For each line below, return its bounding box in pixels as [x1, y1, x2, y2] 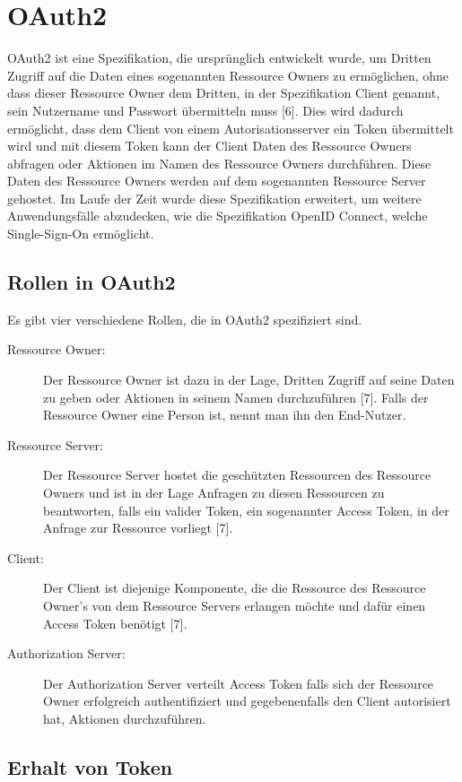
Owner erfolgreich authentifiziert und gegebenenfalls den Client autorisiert [43, 691, 451, 710]
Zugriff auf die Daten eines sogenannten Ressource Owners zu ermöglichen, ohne [7, 65, 449, 84]
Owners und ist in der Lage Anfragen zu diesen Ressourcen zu [43, 483, 385, 502]
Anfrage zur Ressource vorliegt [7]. [43, 518, 233, 537]
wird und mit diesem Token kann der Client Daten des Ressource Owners [7, 136, 412, 155]
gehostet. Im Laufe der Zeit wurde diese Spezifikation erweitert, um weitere [7, 188, 422, 207]
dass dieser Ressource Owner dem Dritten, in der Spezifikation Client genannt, [7, 83, 440, 102]
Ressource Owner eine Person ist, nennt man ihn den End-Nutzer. [43, 405, 406, 424]
